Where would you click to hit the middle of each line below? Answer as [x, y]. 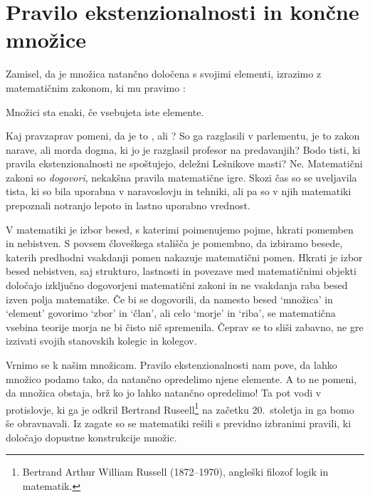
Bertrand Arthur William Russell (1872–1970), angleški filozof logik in [175, 472]
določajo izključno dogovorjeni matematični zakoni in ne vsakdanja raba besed [177, 285]
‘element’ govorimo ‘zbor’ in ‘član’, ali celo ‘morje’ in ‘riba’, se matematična [171, 313]
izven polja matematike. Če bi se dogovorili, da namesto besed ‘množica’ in [169, 299]
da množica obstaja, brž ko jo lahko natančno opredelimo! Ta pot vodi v [164, 393]
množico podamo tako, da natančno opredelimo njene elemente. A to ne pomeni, [181, 378]
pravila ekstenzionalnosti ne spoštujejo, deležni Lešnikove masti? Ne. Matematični [184, 163]
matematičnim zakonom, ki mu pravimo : [96, 87]
